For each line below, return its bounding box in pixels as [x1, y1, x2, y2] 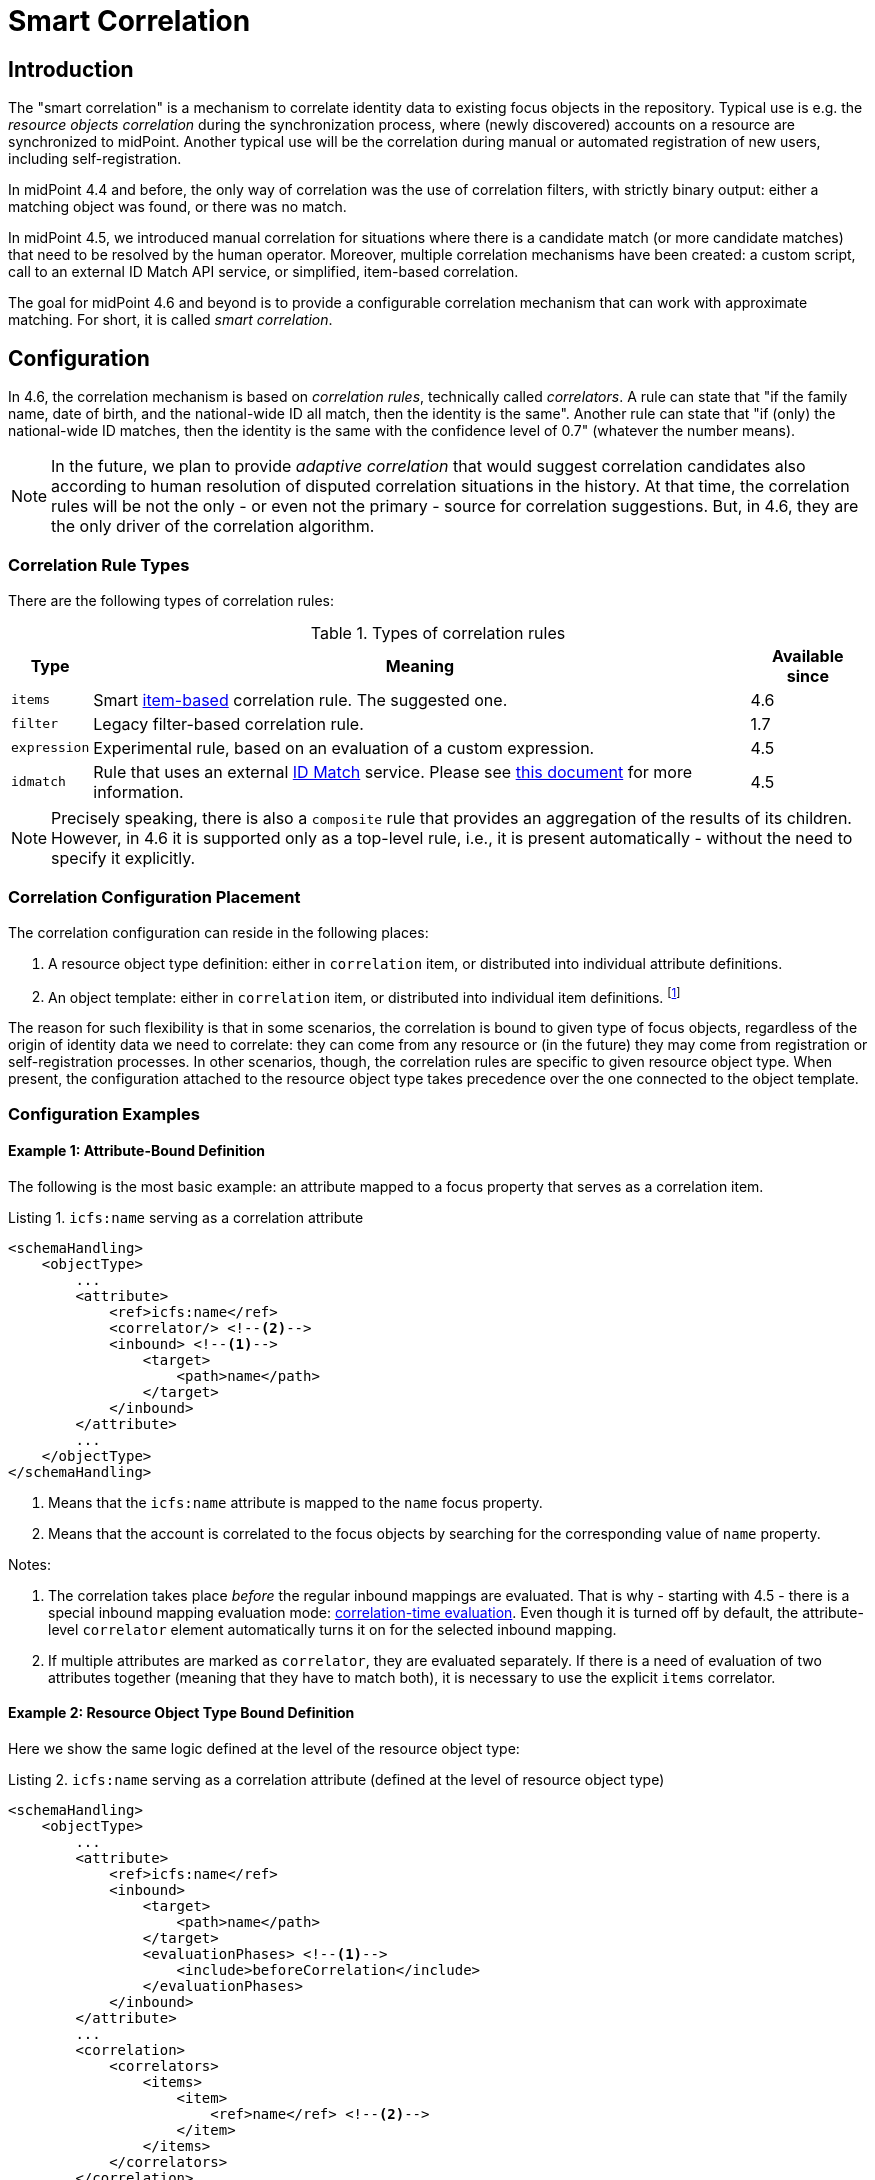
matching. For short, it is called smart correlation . [8, 311, 333, 329]
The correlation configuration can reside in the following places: [8, 923, 429, 941]
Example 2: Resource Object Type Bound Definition [8, 1704, 355, 1722]
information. [93, 781, 184, 802]
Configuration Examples [8, 1103, 200, 1124]
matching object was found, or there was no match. [8, 198, 347, 216]
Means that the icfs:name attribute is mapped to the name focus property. [48, 1493, 543, 1511]
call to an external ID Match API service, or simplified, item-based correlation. [8, 263, 519, 281]
